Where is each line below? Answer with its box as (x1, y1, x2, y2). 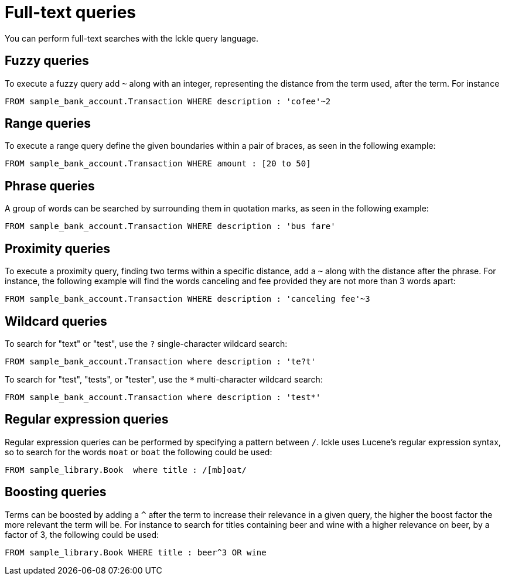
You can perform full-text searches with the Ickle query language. (5, 33, 258, 43)
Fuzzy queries (5, 53, 89, 69)
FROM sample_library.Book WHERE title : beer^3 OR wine (5, 547, 267, 557)
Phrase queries (5, 178, 95, 193)
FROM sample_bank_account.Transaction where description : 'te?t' (5, 356, 316, 366)
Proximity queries (5, 241, 111, 256)
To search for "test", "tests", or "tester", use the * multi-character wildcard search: (5, 374, 323, 384)
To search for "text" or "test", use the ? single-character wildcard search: (5, 338, 288, 349)
